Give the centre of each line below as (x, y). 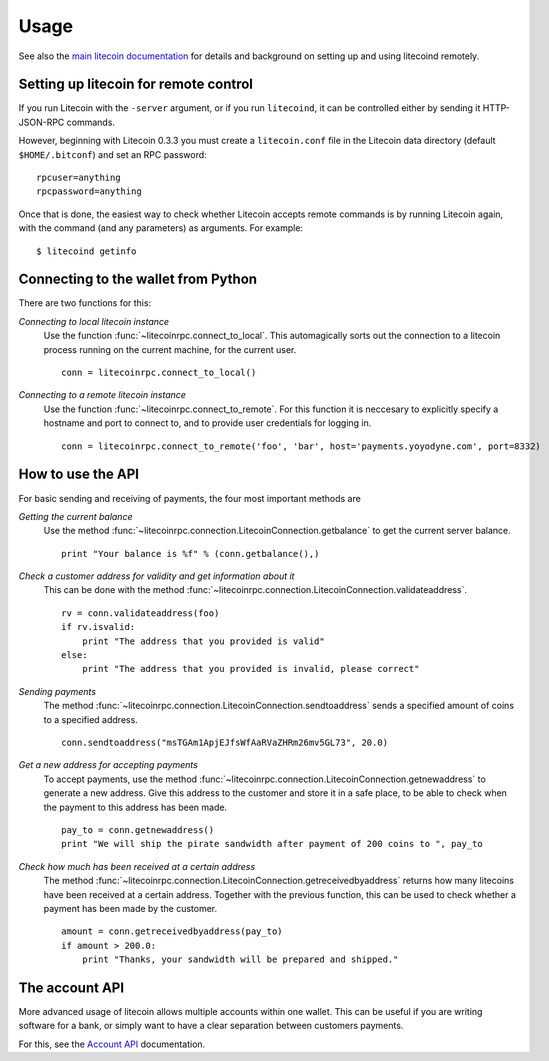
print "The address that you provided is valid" (203, 641)
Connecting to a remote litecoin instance (102, 395)
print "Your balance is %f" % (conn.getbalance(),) (190, 553)
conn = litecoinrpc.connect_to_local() (159, 373)
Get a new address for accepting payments (108, 765)
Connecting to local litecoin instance (94, 321)
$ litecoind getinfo (86, 251)
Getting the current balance (75, 516)
